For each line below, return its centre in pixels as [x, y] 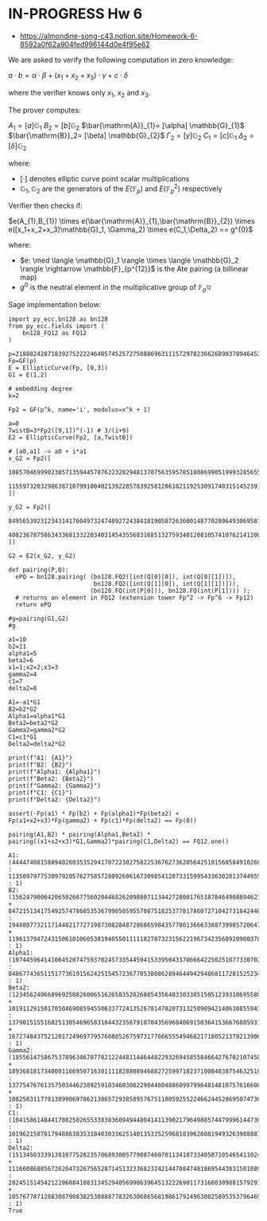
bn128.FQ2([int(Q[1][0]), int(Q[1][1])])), [166, 583]
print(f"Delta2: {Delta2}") [55, 800]
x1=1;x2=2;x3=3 [33, 667]
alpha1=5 [23, 653]
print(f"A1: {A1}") [41, 758]
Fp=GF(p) [23, 361]
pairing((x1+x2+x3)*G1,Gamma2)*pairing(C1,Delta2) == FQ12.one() [118, 841]
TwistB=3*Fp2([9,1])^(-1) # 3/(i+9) [69, 431]
